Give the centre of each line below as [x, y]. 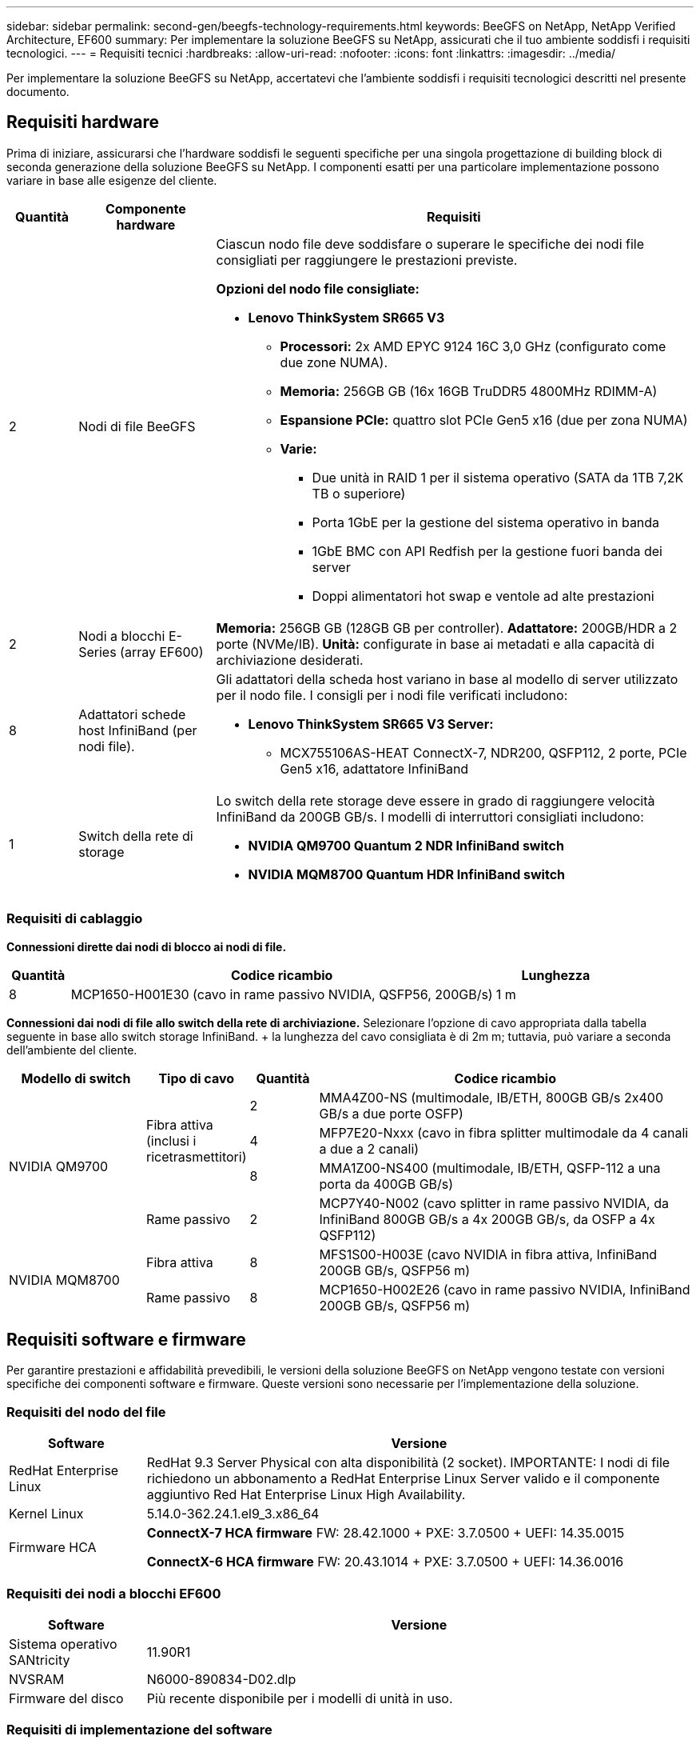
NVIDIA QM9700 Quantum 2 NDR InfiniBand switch [406, 845]
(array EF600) [162, 652]
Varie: [298, 448]
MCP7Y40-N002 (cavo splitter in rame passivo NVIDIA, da [494, 1203]
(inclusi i [171, 1140]
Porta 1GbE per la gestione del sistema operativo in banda [486, 522]
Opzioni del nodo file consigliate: [318, 288]
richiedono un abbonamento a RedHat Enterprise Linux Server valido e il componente [403, 1479]
